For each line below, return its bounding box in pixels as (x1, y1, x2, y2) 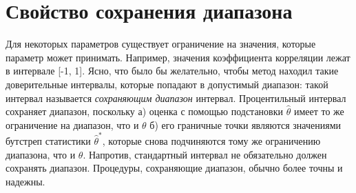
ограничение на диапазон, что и (6, 117, 139, 132)
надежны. (6, 174, 45, 188)
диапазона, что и (6, 147, 76, 161)
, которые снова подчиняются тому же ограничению (102, 134, 321, 148)
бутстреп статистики (6, 134, 91, 148)
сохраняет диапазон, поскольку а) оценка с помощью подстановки (6, 104, 284, 119)
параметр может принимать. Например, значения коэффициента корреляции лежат (6, 50, 350, 64)
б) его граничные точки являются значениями (149, 117, 342, 132)
